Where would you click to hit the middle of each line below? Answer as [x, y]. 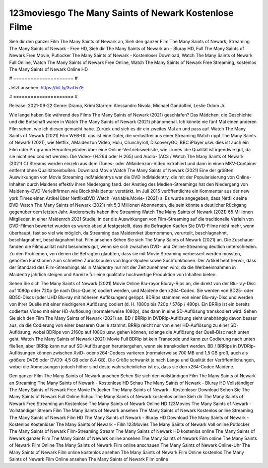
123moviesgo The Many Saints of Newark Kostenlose [121, 13]
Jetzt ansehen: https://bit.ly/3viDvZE [47, 87]
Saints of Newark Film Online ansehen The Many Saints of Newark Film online [89, 459]
